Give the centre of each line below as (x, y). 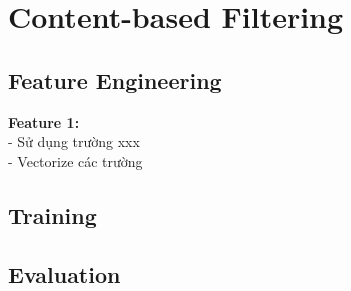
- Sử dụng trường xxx (74, 141)
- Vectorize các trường (75, 160)
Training (52, 214)
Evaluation (64, 273)
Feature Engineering (115, 79)
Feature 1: (44, 121)
